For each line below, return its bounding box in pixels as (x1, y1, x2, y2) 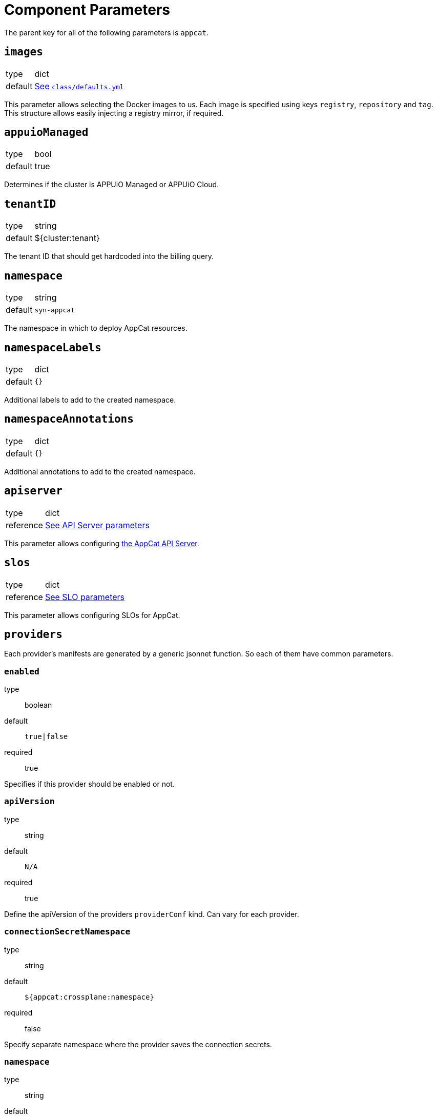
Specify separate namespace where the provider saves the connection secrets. (4, 1040, 272, 1049)
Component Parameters (4, 1, 170, 18)
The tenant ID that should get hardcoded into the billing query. (4, 252, 214, 261)
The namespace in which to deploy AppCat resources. (4, 324, 188, 333)
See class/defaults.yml (34, 81, 124, 91)
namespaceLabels (4, 341, 101, 354)
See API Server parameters (45, 520, 150, 530)
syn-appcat (34, 306, 75, 314)
